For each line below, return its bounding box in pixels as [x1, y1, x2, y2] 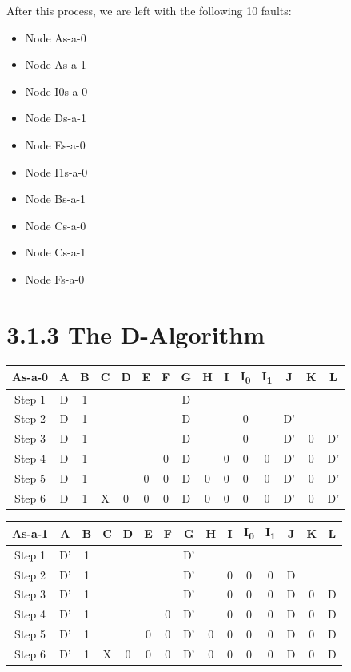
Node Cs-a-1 [25, 244, 86, 260]
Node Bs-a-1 [25, 190, 86, 207]
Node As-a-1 [25, 56, 86, 73]
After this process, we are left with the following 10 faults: [6, 2, 292, 18]
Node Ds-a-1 [25, 109, 86, 126]
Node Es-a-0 [25, 136, 86, 153]
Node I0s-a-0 [25, 82, 88, 99]
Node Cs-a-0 [25, 217, 86, 233]
